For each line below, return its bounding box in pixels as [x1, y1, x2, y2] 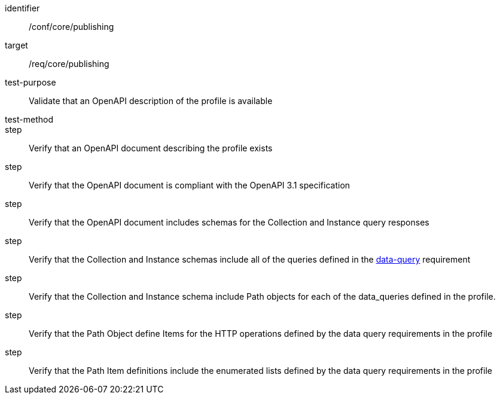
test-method [5, 114, 53, 124]
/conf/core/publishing [29, 22, 114, 32]
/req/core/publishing [29, 59, 109, 69]
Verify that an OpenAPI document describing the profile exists [29, 143, 273, 153]
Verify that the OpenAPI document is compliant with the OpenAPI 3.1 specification [29, 180, 350, 190]
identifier [5, 3, 40, 13]
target [5, 40, 28, 50]
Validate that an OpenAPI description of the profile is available [29, 96, 273, 106]
